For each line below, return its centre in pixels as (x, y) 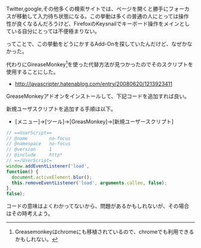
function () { (22, 172)
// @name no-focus (38, 138)
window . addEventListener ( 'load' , (48, 166)
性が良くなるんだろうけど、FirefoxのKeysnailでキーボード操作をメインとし (98, 24)
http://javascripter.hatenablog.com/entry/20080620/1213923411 (94, 84)
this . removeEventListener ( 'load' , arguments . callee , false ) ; (89, 183)
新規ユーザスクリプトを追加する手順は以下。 (61, 109)
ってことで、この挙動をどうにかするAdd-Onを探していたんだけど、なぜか (97, 44)
